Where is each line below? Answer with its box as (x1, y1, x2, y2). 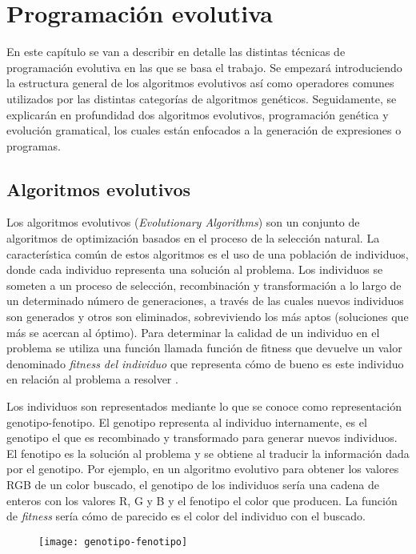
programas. (6, 137, 61, 154)
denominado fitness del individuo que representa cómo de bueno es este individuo (6, 355, 404, 371)
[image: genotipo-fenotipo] (38, 536, 188, 548)
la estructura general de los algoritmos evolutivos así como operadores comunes (6, 74, 394, 91)
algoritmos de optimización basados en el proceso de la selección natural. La (6, 230, 380, 247)
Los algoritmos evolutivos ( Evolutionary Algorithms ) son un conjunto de (6, 214, 360, 231)
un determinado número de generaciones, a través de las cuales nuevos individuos (6, 292, 404, 309)
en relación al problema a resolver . (6, 371, 178, 387)
